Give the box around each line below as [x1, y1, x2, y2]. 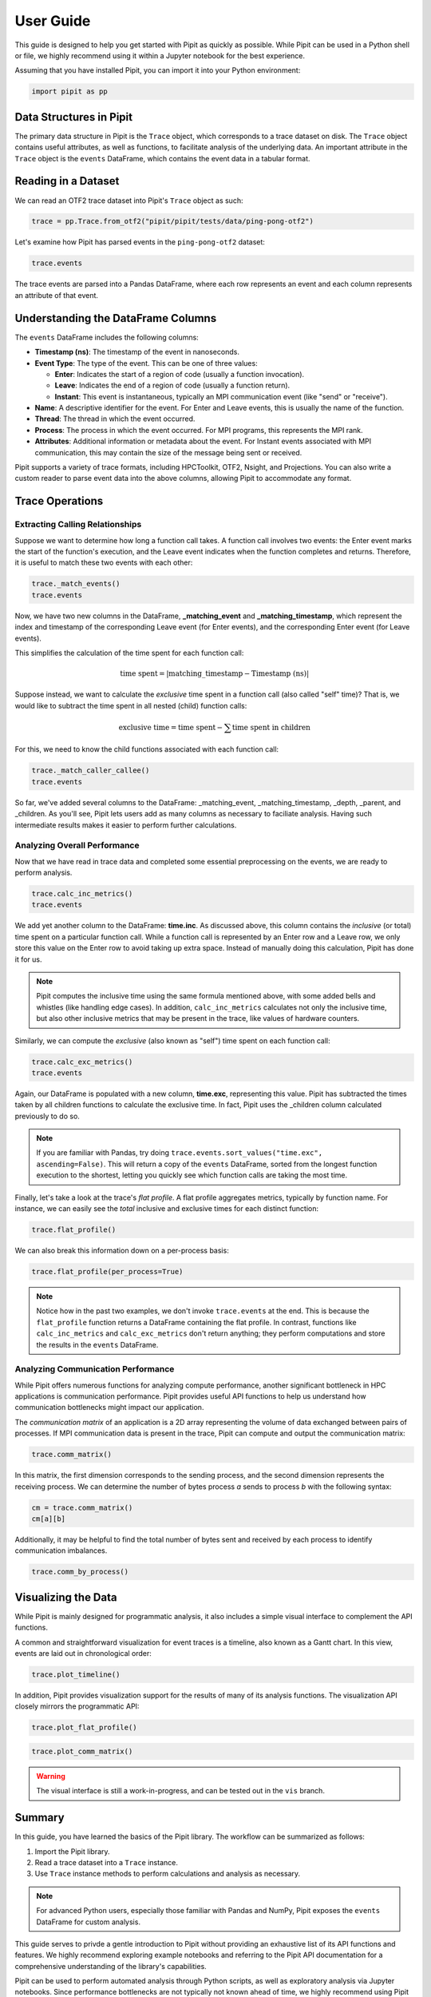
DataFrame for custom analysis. [36, 1917, 141, 1927]
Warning [36, 1771, 65, 1781]
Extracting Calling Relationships [14, 519, 142, 530]
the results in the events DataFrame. [36, 1340, 159, 1349]
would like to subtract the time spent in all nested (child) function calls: [14, 701, 247, 710]
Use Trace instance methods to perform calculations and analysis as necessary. [34, 1869, 301, 1879]
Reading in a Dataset [14, 174, 120, 188]
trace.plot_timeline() [31, 1669, 121, 1679]
